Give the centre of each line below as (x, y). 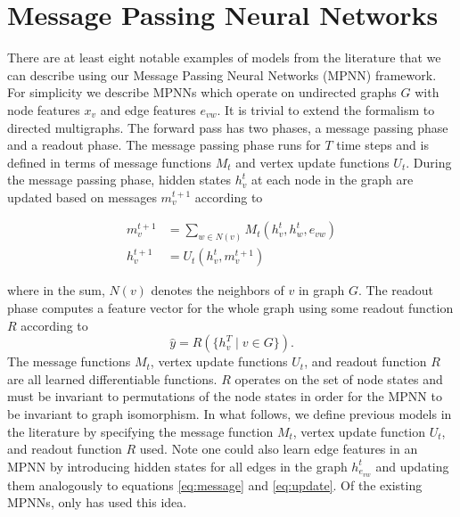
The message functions (69, 361)
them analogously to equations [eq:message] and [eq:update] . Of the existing (215, 484)
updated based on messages (82, 197)
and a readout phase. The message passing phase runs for (164, 145)
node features (44, 109)
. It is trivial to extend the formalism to (326, 109)
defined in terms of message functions (109, 162)
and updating (412, 466)
